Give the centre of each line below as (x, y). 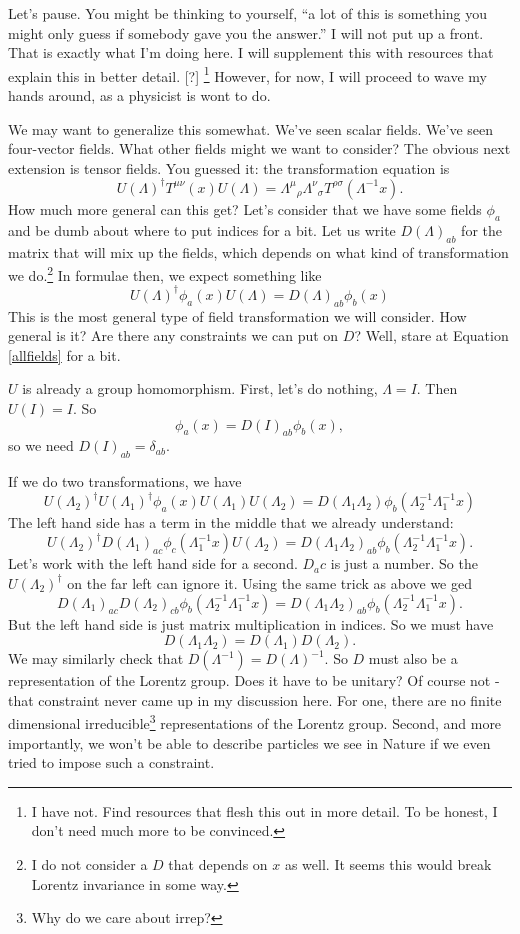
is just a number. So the (404, 563)
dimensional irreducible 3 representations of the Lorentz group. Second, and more (255, 722)
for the (481, 229)
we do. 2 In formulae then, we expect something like (165, 273)
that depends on (218, 863)
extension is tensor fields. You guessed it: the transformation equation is (229, 167)
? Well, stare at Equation (431, 335)
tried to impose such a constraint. (111, 762)
